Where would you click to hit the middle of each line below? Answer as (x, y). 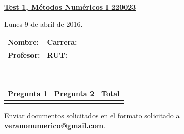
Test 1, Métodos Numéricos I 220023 (70, 7)
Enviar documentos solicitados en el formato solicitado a (92, 116)
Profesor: (24, 54)
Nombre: (23, 42)
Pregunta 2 (74, 93)
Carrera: (62, 42)
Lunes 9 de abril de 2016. (43, 24)
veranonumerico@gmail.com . (55, 125)
